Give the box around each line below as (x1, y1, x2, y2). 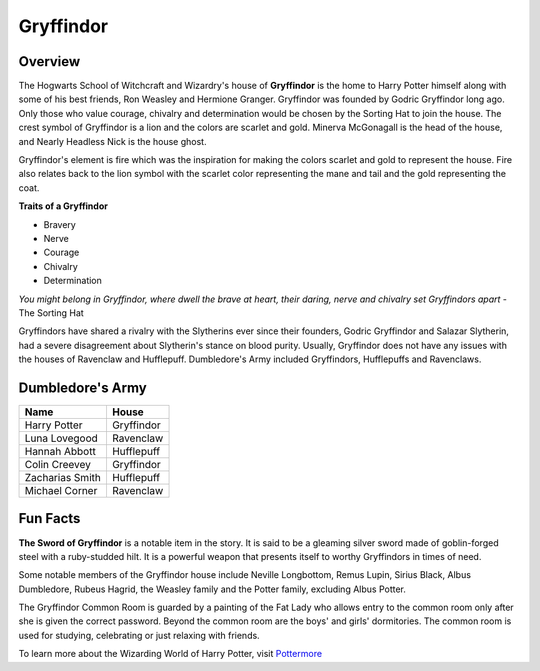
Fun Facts (18, 510, 81, 527)
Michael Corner (24, 484, 98, 497)
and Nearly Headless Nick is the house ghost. (18, 135, 207, 147)
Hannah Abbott (24, 445, 97, 458)
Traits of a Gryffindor (18, 200, 109, 212)
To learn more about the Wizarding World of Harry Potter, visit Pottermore (18, 648, 323, 660)
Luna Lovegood (24, 431, 99, 445)
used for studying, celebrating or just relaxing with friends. (18, 629, 260, 641)
